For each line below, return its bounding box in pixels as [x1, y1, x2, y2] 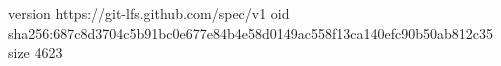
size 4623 [8, 42, 63, 63]
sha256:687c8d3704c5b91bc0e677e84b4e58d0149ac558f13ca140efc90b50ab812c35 [8, 22, 494, 43]
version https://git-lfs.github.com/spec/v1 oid [8, 3, 290, 23]
